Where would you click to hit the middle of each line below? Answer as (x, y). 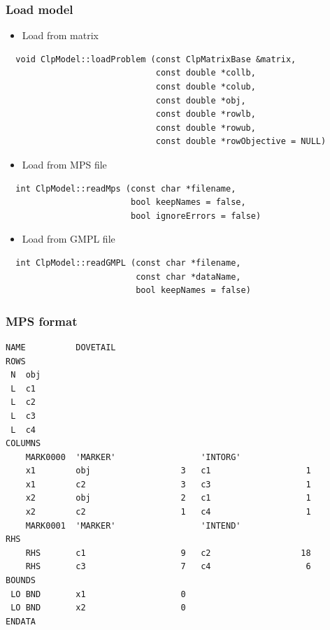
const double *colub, (206, 87)
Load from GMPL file (69, 239)
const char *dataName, (188, 277)
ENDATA (21, 621)
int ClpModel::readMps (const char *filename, (126, 188)
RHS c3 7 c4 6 (168, 567)
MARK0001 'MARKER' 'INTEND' (133, 525)
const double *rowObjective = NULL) (241, 142)
